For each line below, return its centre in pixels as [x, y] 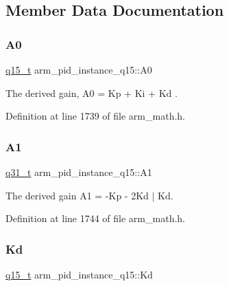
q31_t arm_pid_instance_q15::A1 [79, 172]
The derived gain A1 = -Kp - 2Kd [77, 195]
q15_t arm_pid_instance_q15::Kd [79, 274]
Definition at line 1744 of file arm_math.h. [95, 218]
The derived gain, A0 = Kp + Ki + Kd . [92, 92]
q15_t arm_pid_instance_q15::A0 [79, 69]
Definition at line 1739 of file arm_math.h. [95, 116]
